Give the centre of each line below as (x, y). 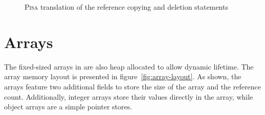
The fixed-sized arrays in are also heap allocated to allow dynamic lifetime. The (129, 66)
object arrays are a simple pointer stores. (68, 107)
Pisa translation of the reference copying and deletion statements (126, 7)
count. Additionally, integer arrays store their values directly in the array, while (129, 96)
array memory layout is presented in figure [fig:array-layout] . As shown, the (123, 76)
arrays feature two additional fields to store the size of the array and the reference (132, 86)
